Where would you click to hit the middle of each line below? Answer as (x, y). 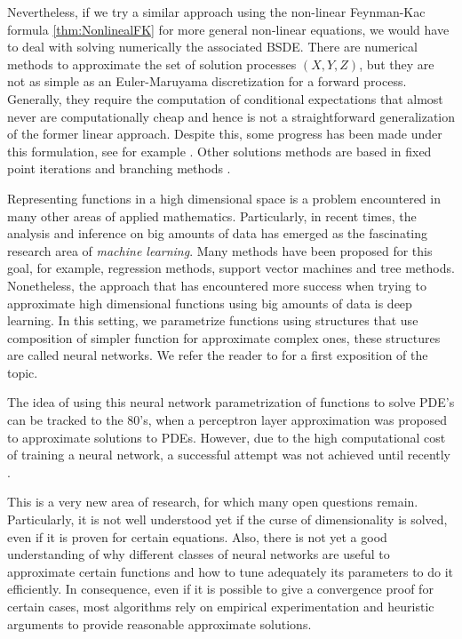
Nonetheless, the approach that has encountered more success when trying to (217, 285)
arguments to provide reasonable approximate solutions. (159, 623)
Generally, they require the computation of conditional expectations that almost (225, 98)
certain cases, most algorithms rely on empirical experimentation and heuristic (221, 606)
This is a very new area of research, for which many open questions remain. (213, 502)
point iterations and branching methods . (119, 168)
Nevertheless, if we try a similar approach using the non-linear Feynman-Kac (216, 12)
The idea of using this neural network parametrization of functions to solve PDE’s (231, 402)
